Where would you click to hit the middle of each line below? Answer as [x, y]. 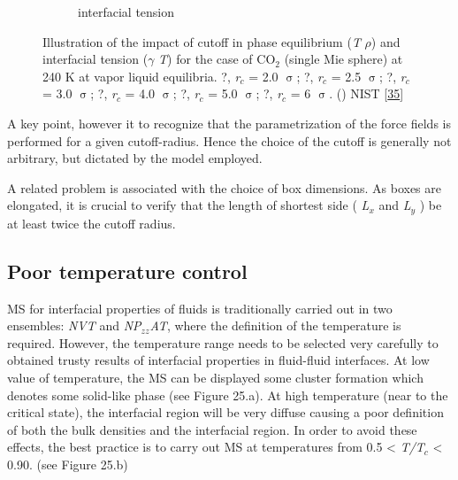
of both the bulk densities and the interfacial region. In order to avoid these [212, 429]
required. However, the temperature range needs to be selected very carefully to [223, 342]
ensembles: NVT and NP [74, 325]
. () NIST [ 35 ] [366, 93]
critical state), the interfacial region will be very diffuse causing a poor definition [225, 412]
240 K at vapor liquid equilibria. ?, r [141, 76]
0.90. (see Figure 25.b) [68, 464]
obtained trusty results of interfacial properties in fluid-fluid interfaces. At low [218, 360]
